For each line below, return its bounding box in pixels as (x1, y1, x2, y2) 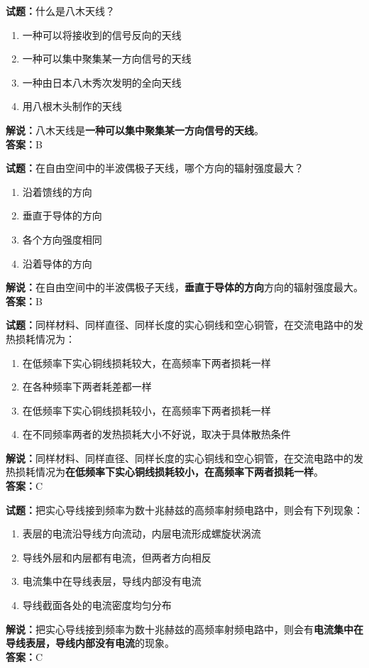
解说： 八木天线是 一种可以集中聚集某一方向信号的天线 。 (6, 122, 264, 137)
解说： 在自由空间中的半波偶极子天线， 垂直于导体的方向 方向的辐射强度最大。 (6, 280, 363, 295)
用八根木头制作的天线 (22, 99, 122, 114)
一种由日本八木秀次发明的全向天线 (22, 75, 182, 89)
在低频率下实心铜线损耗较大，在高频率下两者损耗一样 (22, 355, 271, 370)
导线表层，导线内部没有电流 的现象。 (6, 635, 175, 650)
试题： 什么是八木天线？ (6, 4, 115, 18)
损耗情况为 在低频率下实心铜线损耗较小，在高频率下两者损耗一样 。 (15, 464, 324, 479)
